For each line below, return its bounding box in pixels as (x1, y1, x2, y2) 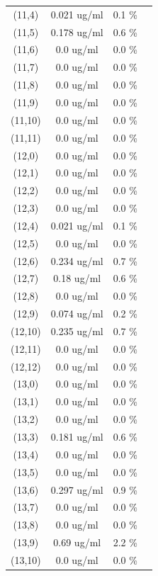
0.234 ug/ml (50, 253, 103, 268)
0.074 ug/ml (50, 306, 103, 321)
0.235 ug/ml (50, 323, 103, 338)
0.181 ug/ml (50, 429, 103, 444)
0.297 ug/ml (50, 482, 103, 497)
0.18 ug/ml (53, 271, 101, 286)
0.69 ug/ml (53, 535, 101, 550)
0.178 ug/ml (50, 24, 103, 39)
